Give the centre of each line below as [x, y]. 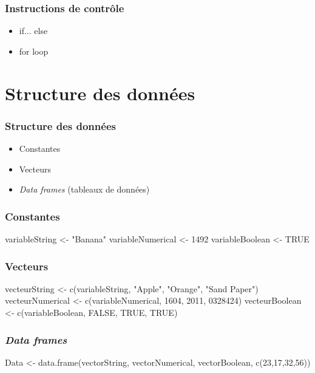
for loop [34, 51]
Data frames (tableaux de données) [84, 189]
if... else [33, 31]
